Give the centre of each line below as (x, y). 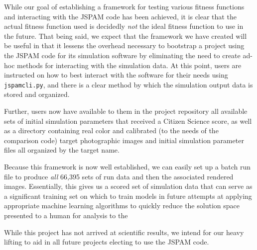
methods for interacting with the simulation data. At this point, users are (129, 65)
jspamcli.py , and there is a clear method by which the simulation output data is (128, 84)
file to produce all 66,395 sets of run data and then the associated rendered (119, 176)
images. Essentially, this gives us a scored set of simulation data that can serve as (128, 186)
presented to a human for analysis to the (66, 215)
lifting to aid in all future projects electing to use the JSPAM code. (107, 242)
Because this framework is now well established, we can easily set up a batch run (128, 166)
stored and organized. (37, 94)
